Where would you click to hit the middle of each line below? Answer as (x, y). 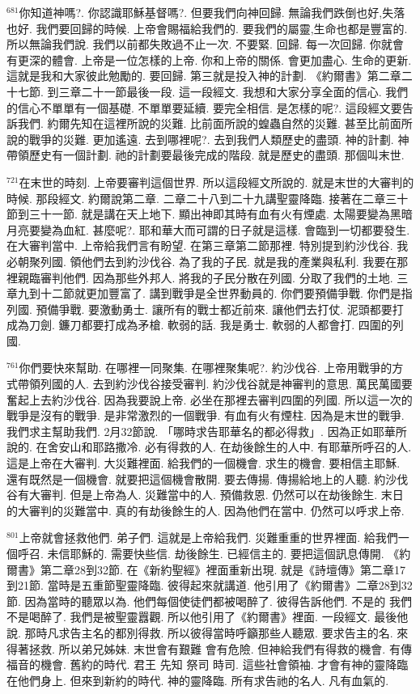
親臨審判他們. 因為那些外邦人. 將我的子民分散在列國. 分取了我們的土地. (205, 277)
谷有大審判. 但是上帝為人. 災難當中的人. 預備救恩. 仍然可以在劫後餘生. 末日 (205, 495)
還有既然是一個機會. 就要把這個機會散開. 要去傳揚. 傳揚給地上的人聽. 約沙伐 (208, 478)
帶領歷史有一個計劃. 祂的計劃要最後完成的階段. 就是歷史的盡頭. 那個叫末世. (206, 155)
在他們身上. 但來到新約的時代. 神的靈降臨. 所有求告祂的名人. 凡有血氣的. (198, 680)
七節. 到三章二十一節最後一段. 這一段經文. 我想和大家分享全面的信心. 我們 (213, 91)
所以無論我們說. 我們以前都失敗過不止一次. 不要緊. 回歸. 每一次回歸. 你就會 (205, 44)
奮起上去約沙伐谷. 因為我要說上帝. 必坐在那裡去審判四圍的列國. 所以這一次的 (210, 399)
